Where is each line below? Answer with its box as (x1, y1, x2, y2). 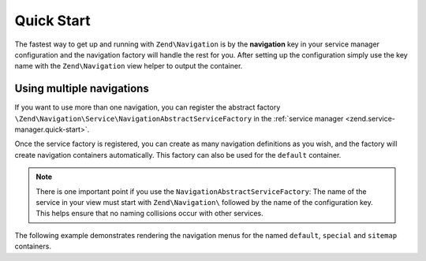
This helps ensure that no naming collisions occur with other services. (35, 209, 263, 218)
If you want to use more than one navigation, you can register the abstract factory (14, 103, 281, 112)
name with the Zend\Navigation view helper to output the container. (14, 62, 243, 71)
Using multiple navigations (14, 82, 149, 95)
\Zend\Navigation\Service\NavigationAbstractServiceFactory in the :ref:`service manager (14, 114, 344, 123)
